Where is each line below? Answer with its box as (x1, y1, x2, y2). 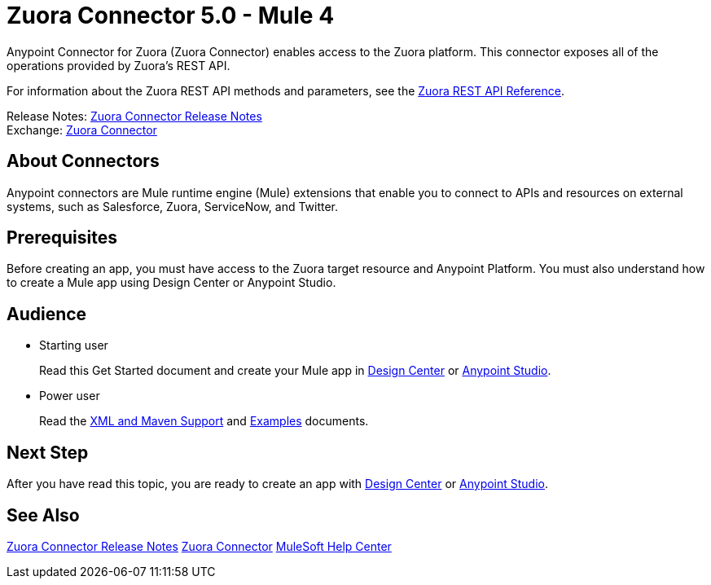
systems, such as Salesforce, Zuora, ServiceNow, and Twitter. (7, 199, 339, 213)
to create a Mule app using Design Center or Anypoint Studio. (7, 275, 336, 290)
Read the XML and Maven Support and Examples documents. (39, 414, 369, 429)
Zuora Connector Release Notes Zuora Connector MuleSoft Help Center (7, 539, 392, 553)
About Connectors (7, 151, 160, 172)
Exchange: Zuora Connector (7, 122, 157, 137)
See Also (7, 504, 80, 526)
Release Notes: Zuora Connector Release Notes (7, 108, 262, 123)
